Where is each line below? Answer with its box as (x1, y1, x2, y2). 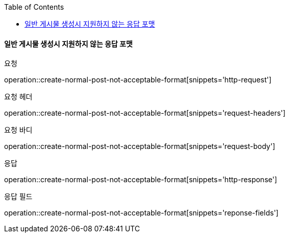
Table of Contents (4, 3, 64, 11)
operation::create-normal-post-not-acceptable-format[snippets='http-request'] (4, 75, 272, 84)
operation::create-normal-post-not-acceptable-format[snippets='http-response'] (4, 175, 277, 184)
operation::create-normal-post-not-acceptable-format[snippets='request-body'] (4, 142, 275, 151)
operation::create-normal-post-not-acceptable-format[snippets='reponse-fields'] (4, 208, 279, 218)
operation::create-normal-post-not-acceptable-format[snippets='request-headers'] (4, 109, 286, 118)
